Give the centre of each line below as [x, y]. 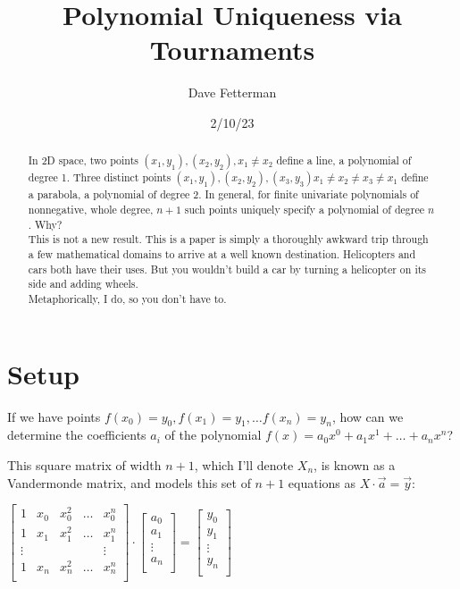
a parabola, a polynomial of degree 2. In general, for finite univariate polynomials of [223, 194]
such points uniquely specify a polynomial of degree [304, 210]
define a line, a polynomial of [344, 160]
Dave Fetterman [232, 93]
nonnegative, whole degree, [91, 210]
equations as [322, 482]
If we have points [54, 416]
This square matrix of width [84, 464]
